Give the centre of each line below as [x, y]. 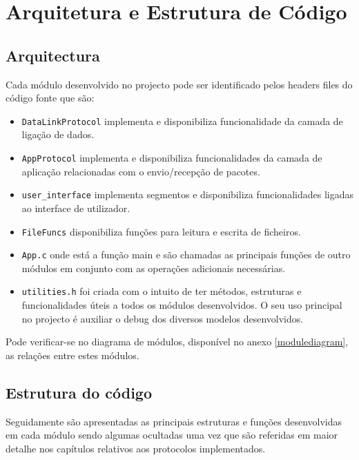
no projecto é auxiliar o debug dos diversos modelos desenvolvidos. [163, 318]
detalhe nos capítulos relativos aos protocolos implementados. [136, 448]
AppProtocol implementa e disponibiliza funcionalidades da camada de [172, 158]
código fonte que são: [50, 98]
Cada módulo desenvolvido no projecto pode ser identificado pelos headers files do [179, 84]
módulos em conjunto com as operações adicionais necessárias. [154, 268]
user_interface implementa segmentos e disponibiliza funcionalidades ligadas [187, 194]
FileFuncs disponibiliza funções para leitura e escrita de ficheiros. [161, 231]
